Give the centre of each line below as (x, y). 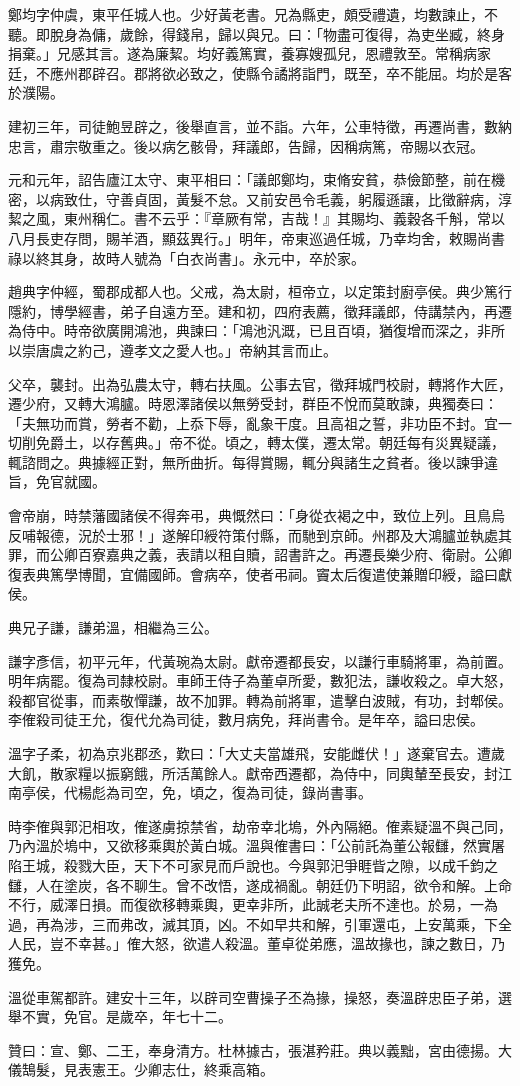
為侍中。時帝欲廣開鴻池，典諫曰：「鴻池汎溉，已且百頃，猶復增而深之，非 (249, 330)
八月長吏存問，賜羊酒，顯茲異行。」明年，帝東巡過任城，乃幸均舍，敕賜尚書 (256, 237)
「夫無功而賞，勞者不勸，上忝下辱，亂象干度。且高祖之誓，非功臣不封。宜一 (260, 422)
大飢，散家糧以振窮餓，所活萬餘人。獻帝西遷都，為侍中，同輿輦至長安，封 (253, 772)
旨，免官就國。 (57, 481)
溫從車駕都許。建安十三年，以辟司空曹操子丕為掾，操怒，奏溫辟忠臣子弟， (253, 996)
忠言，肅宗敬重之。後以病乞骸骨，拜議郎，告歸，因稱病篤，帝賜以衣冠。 (246, 145)
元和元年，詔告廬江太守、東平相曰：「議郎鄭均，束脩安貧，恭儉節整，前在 (249, 179)
